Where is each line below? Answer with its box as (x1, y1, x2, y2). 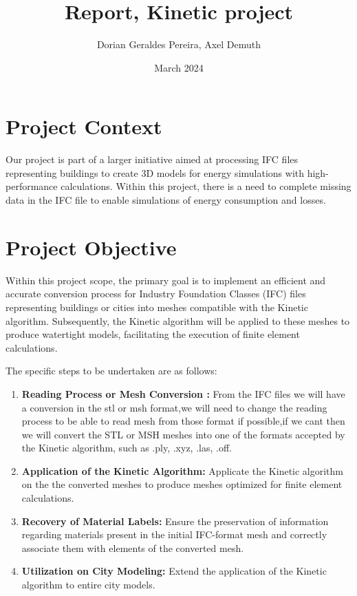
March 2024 (154, 60, 204, 74)
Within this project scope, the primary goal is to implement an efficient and (6, 273, 326, 287)
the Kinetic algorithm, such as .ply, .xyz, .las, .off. (21, 440, 232, 455)
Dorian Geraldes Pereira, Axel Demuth (96, 37, 261, 52)
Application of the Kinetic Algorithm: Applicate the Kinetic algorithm (21, 463, 344, 478)
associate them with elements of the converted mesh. (21, 540, 244, 555)
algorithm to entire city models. (21, 577, 155, 592)
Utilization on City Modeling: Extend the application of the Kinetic (21, 564, 327, 578)
